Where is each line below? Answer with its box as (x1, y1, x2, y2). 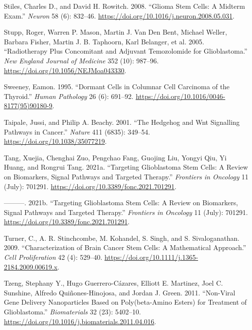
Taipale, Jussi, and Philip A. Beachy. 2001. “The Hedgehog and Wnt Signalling (4, 116, 240, 127)
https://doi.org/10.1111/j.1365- (104, 252, 198, 262)
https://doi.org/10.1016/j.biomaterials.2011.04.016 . (4, 316, 156, 326)
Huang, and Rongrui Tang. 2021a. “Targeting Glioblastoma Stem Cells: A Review (4, 162, 248, 172)
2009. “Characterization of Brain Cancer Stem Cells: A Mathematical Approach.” (4, 242, 246, 252)
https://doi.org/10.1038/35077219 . (4, 136, 107, 146)
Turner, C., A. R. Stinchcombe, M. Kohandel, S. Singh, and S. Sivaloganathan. (4, 233, 240, 243)
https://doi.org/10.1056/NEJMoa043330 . (4, 65, 126, 75)
